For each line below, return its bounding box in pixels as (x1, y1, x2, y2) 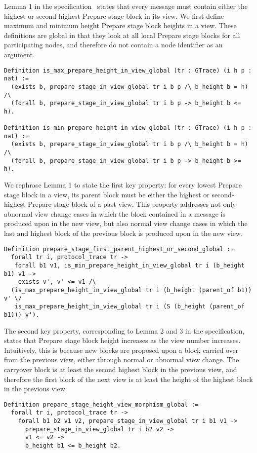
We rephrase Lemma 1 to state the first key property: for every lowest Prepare (4, 180, 242, 190)
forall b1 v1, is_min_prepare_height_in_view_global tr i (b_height (14, 262, 245, 269)
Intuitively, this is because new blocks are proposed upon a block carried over (4, 344, 239, 355)
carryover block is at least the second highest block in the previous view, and (4, 364, 237, 374)
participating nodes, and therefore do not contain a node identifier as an (4, 39, 223, 50)
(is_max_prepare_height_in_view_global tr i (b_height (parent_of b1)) (11, 286, 252, 294)
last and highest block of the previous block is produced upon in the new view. (4, 228, 243, 238)
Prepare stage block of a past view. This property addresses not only (28, 199, 236, 209)
